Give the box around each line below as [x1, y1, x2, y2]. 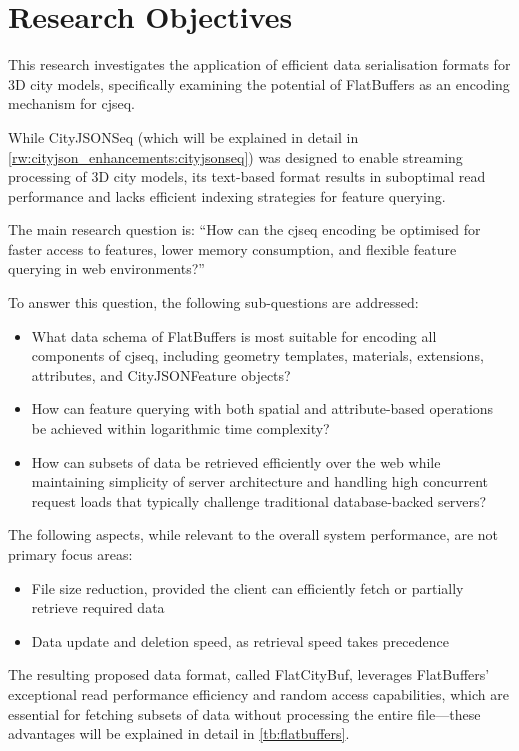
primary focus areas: [8, 544, 133, 564]
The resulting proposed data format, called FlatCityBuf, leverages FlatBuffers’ [8, 664, 490, 685]
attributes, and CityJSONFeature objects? [31, 364, 291, 385]
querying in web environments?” [8, 258, 205, 279]
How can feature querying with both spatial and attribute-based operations [31, 398, 494, 419]
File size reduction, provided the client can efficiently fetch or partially [31, 577, 464, 598]
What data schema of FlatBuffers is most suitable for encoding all [31, 325, 437, 346]
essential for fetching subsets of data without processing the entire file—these [8, 703, 481, 724]
